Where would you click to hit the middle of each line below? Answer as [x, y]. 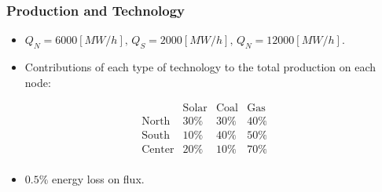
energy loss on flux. [98, 179]
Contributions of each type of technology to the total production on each [200, 67]
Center [158, 150]
